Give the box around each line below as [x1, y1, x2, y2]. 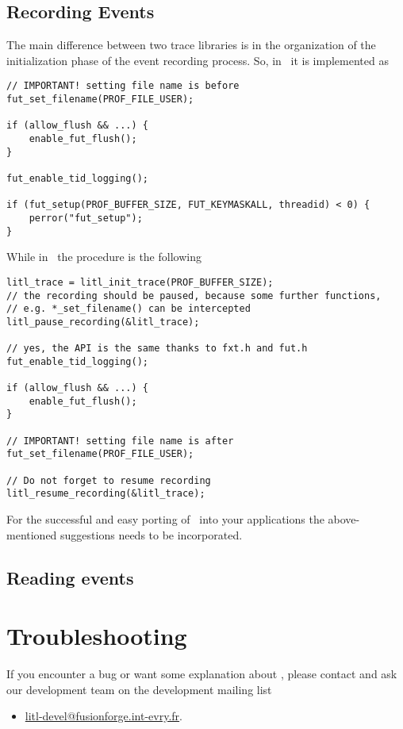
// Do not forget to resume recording [6, 474, 211, 486]
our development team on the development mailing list [6, 681, 272, 697]
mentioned [6, 526, 57, 543]
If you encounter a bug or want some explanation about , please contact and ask [6, 666, 397, 682]
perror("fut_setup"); [29, 212, 143, 224]
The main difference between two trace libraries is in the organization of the [6, 36, 376, 53]
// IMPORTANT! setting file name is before [6, 80, 240, 92]
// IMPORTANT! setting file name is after [6, 435, 234, 447]
